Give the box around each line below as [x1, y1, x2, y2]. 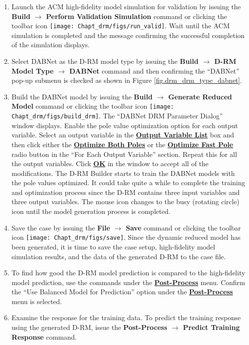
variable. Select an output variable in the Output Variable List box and [11, 130, 234, 140]
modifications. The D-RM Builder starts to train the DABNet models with [11, 168, 235, 178]
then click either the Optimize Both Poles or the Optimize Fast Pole [11, 139, 233, 149]
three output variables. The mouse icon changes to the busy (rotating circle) [11, 196, 240, 207]
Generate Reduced [168, 91, 232, 101]
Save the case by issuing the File [11, 222, 110, 232]
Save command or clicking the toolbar [126, 222, 241, 232]
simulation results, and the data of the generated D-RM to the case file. [11, 251, 226, 261]
